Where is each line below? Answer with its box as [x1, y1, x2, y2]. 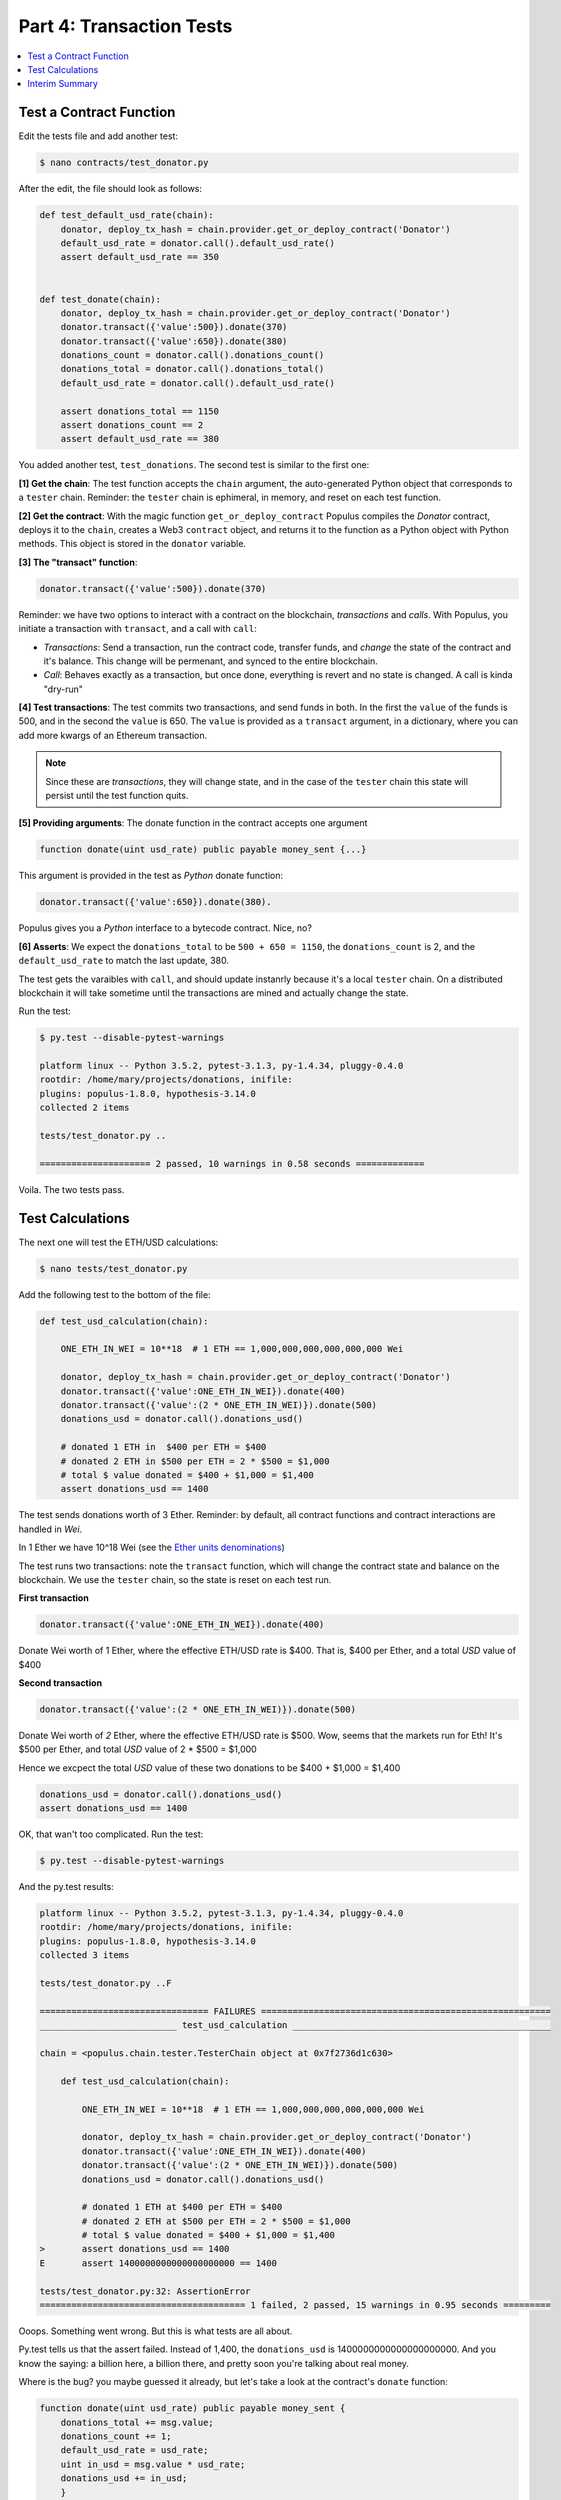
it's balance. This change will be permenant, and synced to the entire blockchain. [43, 655, 379, 667]
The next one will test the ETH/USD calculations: [18, 1236, 219, 1248]
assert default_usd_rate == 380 [60, 433, 220, 445]
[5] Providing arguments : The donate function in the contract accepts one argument [18, 817, 368, 829]
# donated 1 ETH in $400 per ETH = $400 [60, 1441, 267, 1453]
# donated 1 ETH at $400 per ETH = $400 [81, 2201, 283, 2213]
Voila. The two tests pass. [18, 1183, 125, 1195]
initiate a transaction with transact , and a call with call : [18, 623, 257, 635]
